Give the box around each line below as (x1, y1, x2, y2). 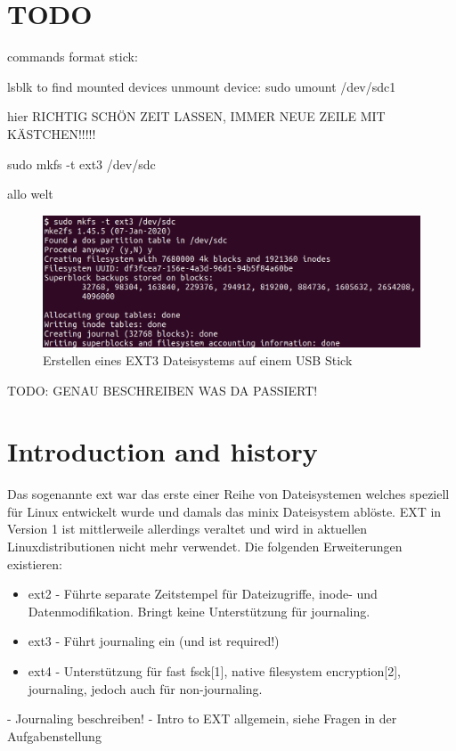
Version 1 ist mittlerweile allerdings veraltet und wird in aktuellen (7, 519, 368, 538)
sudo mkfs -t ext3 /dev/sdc (7, 154, 156, 173)
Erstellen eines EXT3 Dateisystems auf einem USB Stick (43, 350, 353, 369)
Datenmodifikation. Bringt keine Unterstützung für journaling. (28, 601, 370, 620)
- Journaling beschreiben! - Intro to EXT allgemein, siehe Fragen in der (7, 709, 397, 728)
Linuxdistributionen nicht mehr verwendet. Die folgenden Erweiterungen (7, 537, 403, 556)
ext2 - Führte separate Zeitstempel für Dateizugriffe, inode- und (28, 584, 378, 603)
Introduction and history (7, 433, 318, 469)
